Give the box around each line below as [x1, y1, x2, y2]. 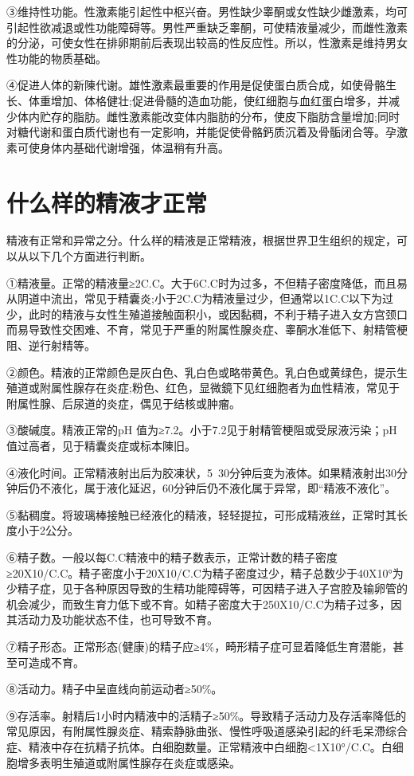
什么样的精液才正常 [6, 186, 208, 218]
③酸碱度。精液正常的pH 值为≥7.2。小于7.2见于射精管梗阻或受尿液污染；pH [6, 421, 397, 438]
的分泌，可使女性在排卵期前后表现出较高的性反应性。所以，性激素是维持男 [6, 34, 396, 51]
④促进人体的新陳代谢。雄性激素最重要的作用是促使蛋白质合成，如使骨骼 [6, 76, 385, 93]
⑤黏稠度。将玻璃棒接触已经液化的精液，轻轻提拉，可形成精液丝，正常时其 [6, 506, 396, 523]
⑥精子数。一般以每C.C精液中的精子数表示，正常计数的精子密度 [6, 548, 338, 565]
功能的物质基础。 [17, 49, 107, 66]
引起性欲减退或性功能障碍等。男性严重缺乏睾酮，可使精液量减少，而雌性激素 [6, 18, 408, 35]
